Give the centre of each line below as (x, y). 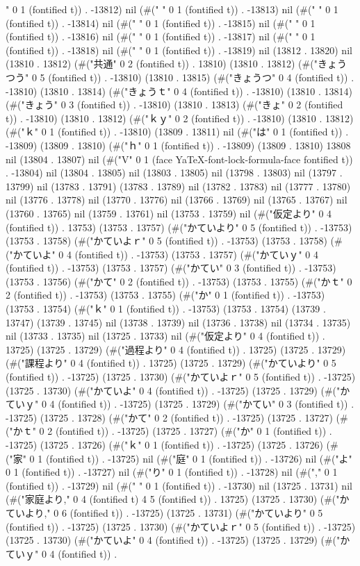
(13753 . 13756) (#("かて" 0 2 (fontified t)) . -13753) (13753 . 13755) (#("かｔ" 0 (179, 281)
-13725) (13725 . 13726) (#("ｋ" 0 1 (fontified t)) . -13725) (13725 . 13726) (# (172, 444)
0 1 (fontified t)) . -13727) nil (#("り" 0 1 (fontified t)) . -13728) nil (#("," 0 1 (172, 472)
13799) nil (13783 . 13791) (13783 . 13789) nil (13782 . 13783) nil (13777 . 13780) (178, 186)
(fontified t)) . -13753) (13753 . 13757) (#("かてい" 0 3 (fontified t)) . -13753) (171, 268)
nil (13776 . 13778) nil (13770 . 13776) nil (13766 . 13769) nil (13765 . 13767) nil (177, 200)
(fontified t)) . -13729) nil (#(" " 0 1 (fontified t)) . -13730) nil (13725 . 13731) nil (179, 485)
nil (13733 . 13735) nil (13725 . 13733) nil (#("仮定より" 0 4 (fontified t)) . (165, 336)
